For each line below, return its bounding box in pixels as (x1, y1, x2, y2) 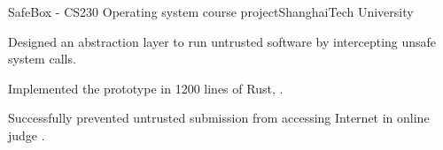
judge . (8, 125, 45, 144)
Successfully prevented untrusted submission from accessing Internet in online (8, 109, 430, 127)
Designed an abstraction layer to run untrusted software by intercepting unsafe (8, 32, 437, 50)
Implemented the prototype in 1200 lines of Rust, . (8, 79, 284, 97)
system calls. (8, 49, 76, 68)
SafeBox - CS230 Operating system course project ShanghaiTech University (8, 3, 414, 20)
